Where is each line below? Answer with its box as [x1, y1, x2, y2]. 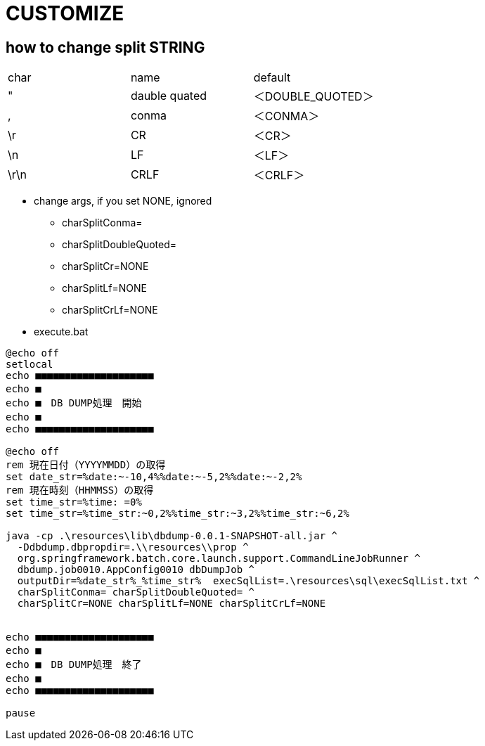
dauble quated [130, 89, 207, 103]
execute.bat [34, 326, 89, 338]
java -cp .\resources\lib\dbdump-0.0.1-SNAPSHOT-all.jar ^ [6, 530, 338, 542]
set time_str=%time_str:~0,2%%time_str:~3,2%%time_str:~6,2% [6, 508, 349, 520]
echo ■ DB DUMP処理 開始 [6, 397, 142, 409]
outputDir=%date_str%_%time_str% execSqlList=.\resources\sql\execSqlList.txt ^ [17, 575, 480, 587]
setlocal [6, 359, 53, 371]
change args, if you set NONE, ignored [34, 195, 212, 207]
